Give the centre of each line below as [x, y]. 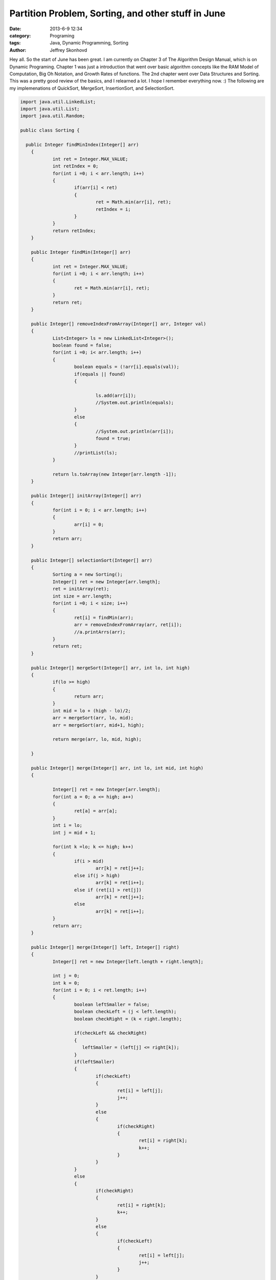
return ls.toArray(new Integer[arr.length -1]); [114, 474]
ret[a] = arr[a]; [96, 811]
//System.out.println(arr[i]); [135, 431]
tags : [15, 43]
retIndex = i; [113, 209]
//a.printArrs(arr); [100, 632]
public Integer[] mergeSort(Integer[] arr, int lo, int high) [110, 668]
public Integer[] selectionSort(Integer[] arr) [92, 560]
